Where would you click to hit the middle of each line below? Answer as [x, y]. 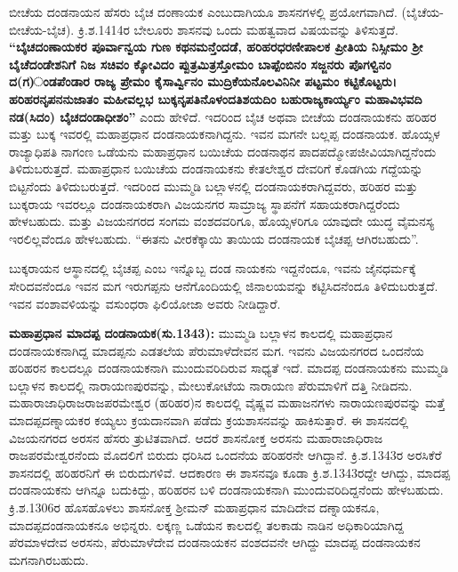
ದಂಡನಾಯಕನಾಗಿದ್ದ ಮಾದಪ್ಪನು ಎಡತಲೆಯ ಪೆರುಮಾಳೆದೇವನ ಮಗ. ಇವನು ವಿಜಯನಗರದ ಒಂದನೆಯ [217, 350]
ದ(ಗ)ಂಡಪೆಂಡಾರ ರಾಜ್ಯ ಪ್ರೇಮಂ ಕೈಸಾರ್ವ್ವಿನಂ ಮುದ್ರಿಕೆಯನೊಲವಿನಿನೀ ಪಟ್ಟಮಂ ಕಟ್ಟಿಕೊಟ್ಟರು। [203, 81]
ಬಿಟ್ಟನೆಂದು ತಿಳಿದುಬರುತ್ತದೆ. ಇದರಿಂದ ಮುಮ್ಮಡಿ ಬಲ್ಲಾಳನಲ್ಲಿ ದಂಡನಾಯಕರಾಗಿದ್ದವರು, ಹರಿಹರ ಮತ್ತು [213, 185]
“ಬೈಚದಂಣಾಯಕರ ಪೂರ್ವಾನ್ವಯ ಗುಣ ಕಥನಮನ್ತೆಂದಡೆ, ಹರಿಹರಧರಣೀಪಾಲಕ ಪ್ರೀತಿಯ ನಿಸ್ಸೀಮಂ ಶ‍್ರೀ [216, 47]
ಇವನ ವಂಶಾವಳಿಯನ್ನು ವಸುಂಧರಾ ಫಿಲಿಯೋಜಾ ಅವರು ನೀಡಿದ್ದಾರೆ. [145, 303]
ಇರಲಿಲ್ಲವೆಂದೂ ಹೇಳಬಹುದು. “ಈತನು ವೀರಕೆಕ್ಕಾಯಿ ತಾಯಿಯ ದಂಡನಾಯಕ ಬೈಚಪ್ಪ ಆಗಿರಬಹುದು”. [214, 238]
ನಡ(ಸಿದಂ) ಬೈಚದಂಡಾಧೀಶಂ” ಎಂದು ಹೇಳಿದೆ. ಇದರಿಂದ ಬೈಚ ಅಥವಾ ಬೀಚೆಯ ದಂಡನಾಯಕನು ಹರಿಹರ [223, 116]
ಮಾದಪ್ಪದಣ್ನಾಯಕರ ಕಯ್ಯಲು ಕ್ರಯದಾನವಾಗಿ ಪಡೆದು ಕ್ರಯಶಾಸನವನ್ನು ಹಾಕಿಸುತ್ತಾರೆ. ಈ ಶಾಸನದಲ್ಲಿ [209, 420]
